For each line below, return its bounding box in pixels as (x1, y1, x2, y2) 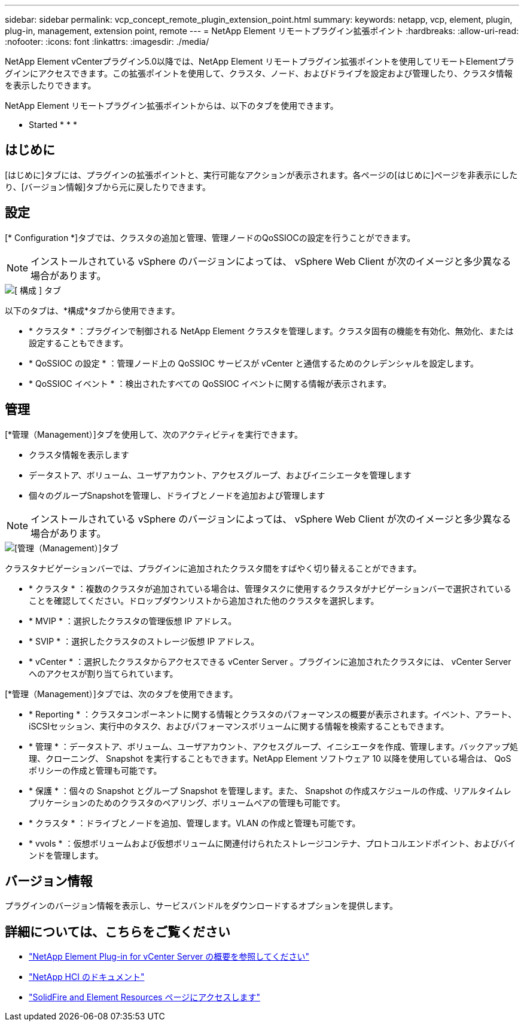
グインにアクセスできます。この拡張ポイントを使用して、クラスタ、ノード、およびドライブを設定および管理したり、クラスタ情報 (5, 68, 513, 78)
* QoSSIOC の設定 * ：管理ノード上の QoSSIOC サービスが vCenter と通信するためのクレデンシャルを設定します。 (29, 358, 479, 368)
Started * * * (29, 120, 78, 130)
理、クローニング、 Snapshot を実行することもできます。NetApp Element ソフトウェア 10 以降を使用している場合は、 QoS (29, 753, 511, 764)
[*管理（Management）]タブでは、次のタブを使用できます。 (5, 688, 238, 699)
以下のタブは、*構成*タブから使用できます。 (5, 305, 180, 316)
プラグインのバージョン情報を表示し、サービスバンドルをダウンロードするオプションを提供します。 (5, 900, 398, 911)
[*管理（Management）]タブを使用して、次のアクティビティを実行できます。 (5, 429, 303, 439)
